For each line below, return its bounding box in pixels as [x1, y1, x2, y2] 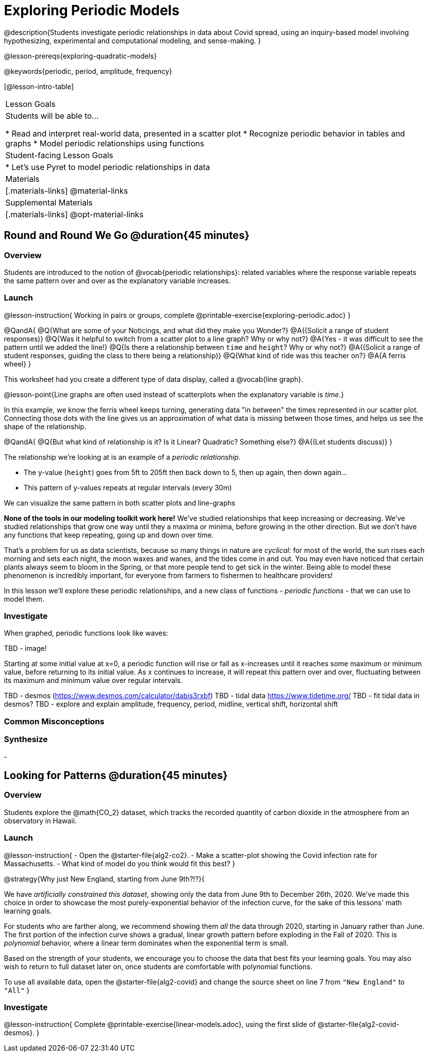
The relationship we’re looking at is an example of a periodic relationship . [4, 452, 241, 461]
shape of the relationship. [4, 422, 87, 431]
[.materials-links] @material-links [5, 185, 128, 196]
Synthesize [4, 734, 48, 745]
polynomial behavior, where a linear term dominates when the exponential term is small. [4, 938, 289, 947]
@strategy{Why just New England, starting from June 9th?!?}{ [4, 874, 205, 883]
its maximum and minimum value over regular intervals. [4, 676, 183, 685]
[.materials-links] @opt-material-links [5, 209, 144, 219]
